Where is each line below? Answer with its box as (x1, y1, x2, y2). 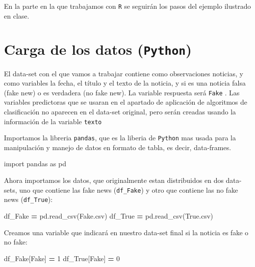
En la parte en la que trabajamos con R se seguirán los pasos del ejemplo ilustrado (4, 1, 251, 11)
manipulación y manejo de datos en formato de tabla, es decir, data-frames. (4, 142, 231, 152)
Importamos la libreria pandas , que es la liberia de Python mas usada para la (4, 133, 236, 143)
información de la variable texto (4, 116, 102, 126)
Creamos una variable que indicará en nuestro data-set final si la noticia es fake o (4, 227, 249, 237)
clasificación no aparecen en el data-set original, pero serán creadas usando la (4, 106, 236, 116)
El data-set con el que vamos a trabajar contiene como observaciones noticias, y (4, 68, 243, 78)
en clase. (4, 10, 29, 21)
